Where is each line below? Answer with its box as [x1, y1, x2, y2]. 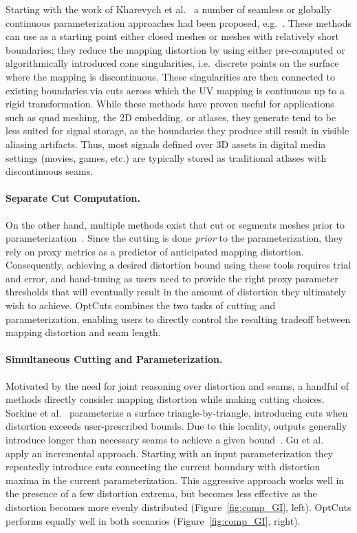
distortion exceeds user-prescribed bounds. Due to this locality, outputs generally [6, 419, 347, 433]
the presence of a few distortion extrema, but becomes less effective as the [6, 486, 317, 501]
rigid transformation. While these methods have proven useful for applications [6, 96, 334, 111]
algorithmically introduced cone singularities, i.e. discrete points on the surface [6, 56, 339, 70]
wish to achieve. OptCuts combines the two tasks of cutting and [6, 298, 276, 313]
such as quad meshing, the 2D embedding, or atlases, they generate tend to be [6, 109, 336, 124]
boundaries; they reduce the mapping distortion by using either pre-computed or [6, 42, 345, 56]
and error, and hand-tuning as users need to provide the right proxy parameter [6, 271, 338, 285]
